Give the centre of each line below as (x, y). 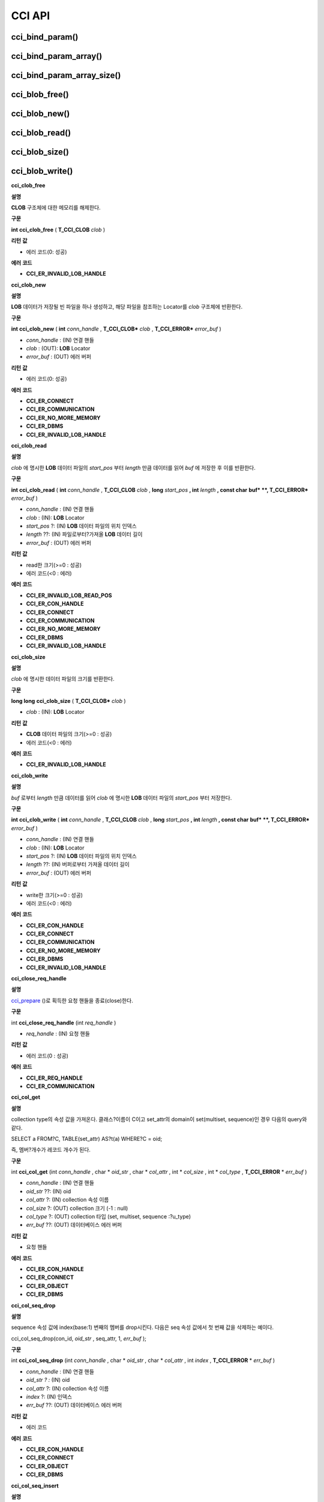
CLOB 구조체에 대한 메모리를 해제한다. (56, 207)
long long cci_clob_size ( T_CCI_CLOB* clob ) (68, 701)
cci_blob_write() (42, 171)
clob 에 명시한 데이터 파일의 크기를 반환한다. (63, 679)
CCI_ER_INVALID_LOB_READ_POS (69, 595)
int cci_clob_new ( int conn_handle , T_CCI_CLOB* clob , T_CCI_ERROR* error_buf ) (116, 329)
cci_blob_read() (41, 133)
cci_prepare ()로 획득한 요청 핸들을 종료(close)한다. (72, 1000)
